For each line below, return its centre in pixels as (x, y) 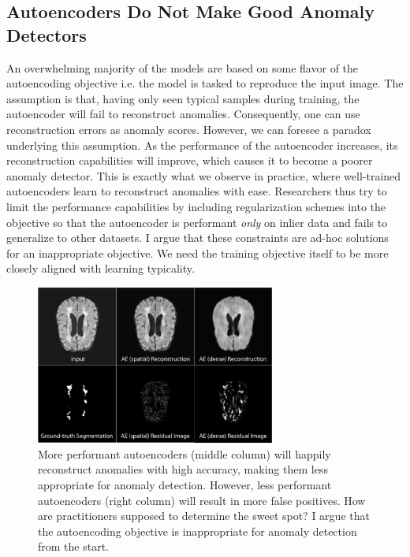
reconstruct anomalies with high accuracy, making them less (183, 469)
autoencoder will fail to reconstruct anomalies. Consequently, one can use (183, 114)
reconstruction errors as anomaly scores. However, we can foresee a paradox (189, 129)
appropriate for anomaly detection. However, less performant (185, 484)
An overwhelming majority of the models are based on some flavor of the (183, 67)
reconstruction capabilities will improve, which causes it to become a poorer (190, 160)
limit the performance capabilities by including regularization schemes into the (196, 206)
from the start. (73, 546)
